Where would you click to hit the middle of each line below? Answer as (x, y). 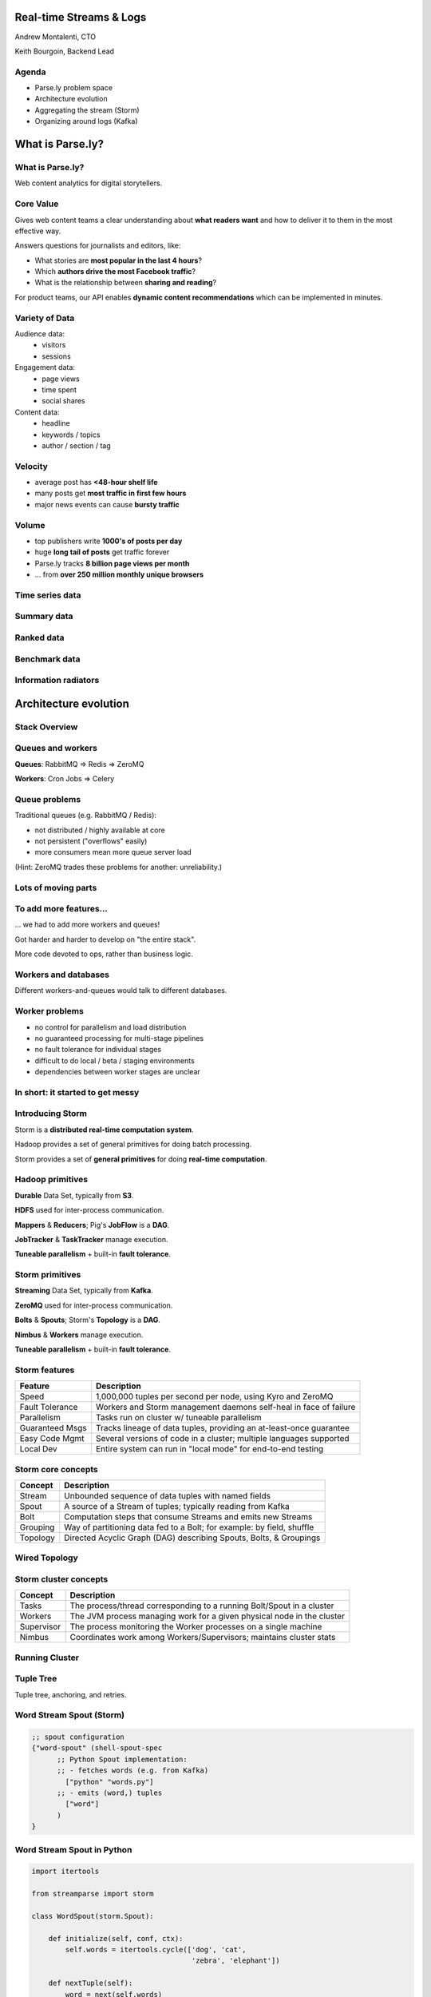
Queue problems (48, 799)
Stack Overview (46, 727)
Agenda (30, 72)
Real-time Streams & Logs (81, 17)
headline (56, 423)
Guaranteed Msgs (53, 1428)
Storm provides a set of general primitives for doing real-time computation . (141, 1159)
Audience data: (40, 334)
